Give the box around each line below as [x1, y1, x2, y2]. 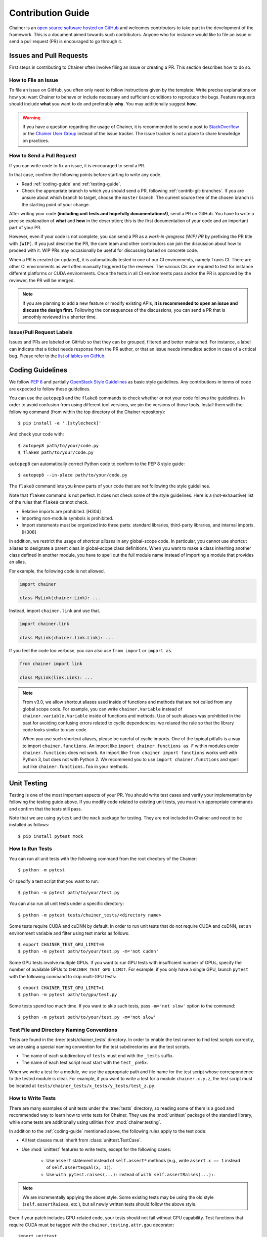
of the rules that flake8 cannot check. [9, 499, 89, 505]
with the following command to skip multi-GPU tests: [9, 973, 116, 979]
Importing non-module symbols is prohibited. [21, 515, 114, 521]
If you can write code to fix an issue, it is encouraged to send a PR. [9, 162, 145, 168]
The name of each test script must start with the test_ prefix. [21, 1059, 148, 1066]
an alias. [9, 559, 26, 565]
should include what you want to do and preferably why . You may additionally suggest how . [9, 101, 197, 107]
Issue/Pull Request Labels [9, 329, 73, 336]
